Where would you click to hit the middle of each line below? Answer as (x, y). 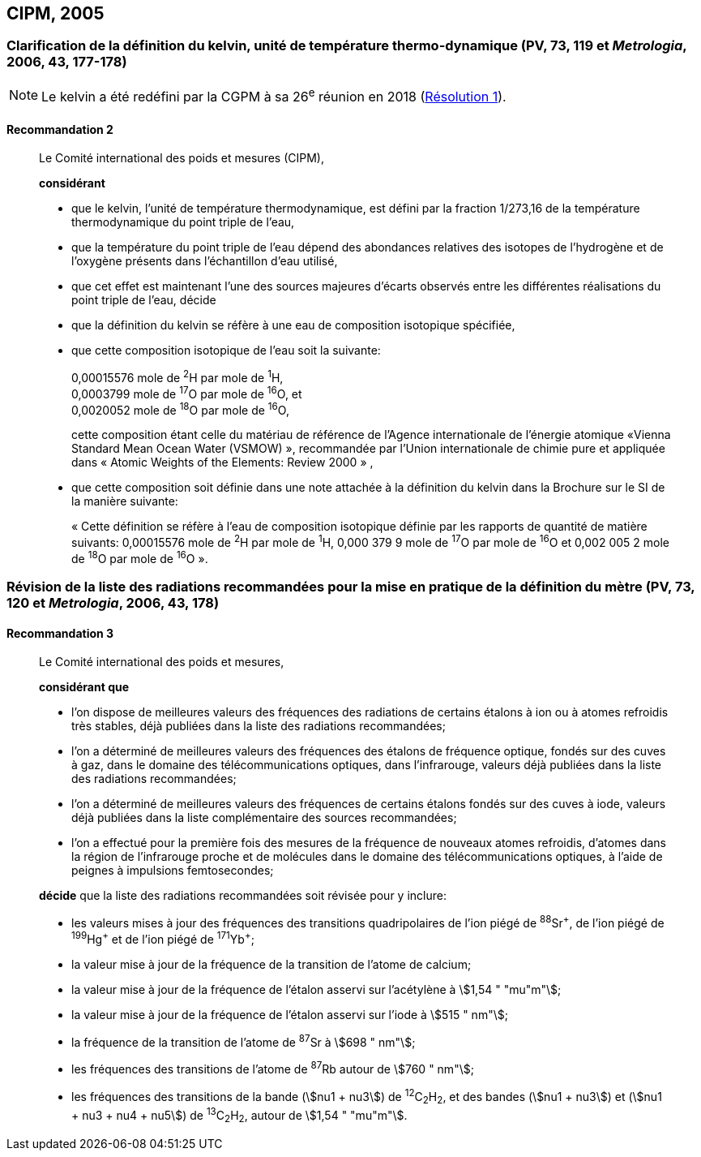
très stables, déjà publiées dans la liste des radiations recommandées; (259, 726)
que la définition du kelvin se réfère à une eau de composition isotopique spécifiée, (293, 325)
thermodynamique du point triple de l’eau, (183, 222)
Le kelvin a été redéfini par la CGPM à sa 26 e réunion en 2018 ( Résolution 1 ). (274, 95)
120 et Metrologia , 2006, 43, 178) (113, 603)
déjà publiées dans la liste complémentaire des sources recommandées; (264, 818)
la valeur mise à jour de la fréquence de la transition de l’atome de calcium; (271, 964)
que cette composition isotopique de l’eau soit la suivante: (226, 351)
